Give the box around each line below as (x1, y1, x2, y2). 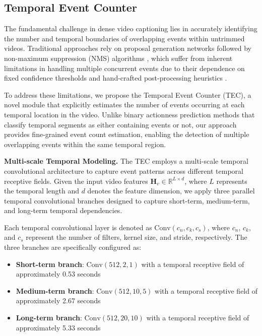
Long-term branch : (16, 312, 82, 323)
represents (216, 175, 247, 186)
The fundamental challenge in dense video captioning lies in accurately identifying (4, 23, 257, 34)
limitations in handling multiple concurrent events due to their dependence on (4, 62, 245, 73)
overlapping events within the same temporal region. (4, 139, 166, 149)
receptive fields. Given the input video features (4, 175, 148, 186)
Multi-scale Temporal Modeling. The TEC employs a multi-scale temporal (4, 156, 248, 166)
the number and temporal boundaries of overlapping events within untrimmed (4, 33, 245, 43)
